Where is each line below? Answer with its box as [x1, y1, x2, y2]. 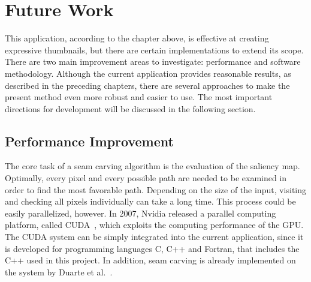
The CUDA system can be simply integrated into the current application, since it [5, 230, 304, 243]
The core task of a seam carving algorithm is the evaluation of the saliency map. [5, 160, 300, 172]
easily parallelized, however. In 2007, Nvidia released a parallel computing [5, 206, 276, 219]
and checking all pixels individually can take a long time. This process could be [5, 195, 296, 208]
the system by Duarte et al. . [5, 265, 113, 278]
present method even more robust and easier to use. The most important [5, 91, 273, 103]
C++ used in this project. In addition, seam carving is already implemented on [5, 254, 296, 266]
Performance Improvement [5, 131, 174, 150]
